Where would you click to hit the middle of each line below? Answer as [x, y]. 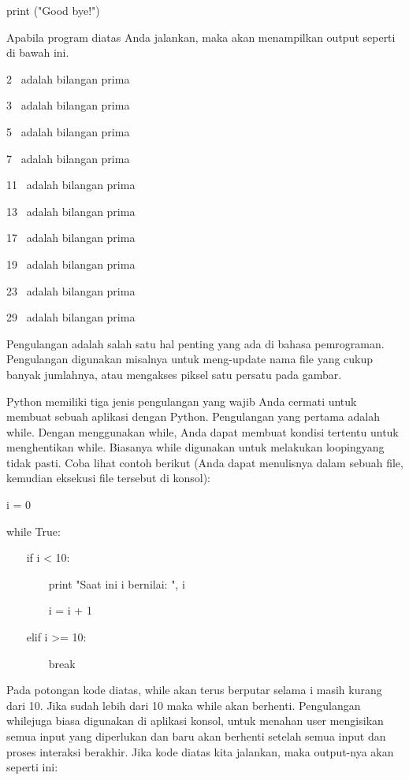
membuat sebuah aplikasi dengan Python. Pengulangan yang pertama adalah [193, 416]
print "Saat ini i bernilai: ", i [117, 583]
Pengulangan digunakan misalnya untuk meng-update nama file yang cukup [190, 359]
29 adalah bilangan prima [71, 317]
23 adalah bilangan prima [71, 290]
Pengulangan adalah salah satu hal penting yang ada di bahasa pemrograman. [195, 343]
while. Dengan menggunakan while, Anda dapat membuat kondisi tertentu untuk [203, 431]
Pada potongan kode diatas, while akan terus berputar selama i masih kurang [194, 690]
